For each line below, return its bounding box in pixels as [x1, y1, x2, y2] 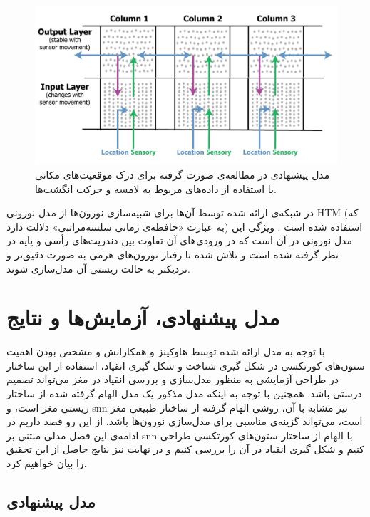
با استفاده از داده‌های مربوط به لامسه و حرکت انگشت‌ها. [35, 181, 277, 196]
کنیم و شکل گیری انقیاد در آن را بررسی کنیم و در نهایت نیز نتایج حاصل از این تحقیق [6, 442, 364, 456]
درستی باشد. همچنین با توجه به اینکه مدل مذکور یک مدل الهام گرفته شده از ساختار [6, 386, 362, 401]
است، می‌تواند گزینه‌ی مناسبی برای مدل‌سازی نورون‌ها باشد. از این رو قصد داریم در [6, 414, 363, 429]
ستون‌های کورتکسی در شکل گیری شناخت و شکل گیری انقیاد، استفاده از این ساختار [6, 357, 365, 372]
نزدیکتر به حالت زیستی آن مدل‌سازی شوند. [6, 261, 190, 276]
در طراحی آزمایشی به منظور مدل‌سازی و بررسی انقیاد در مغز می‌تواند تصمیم [6, 372, 339, 387]
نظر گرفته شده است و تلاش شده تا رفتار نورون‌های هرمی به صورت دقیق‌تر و [6, 246, 339, 261]
